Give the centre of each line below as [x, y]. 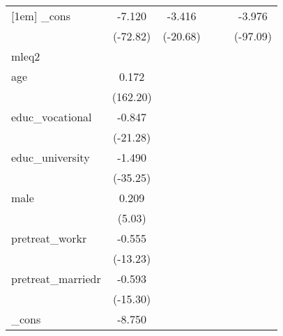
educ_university [51, 157]
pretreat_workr [49, 238]
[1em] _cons [41, 16]
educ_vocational [52, 117]
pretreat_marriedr [56, 278]
